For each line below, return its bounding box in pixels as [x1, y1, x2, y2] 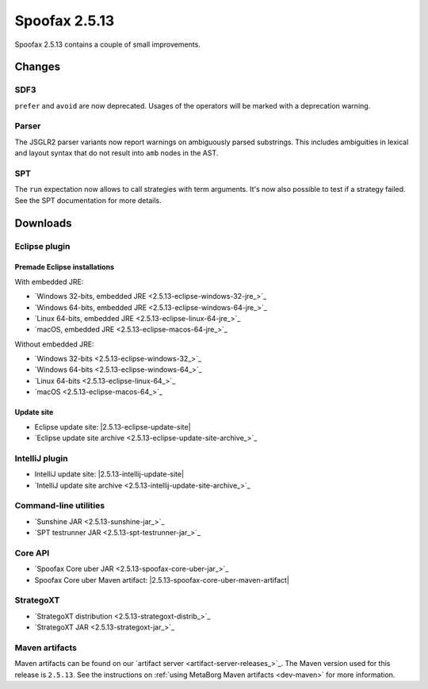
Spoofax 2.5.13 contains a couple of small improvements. [14, 40, 201, 49]
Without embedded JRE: [14, 339, 94, 349]
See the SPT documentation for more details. [14, 195, 162, 205]
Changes [14, 60, 61, 74]
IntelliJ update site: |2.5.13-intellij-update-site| [34, 469, 185, 479]
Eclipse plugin [14, 240, 71, 251]
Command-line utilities [14, 500, 105, 511]
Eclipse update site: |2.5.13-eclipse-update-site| [34, 422, 191, 431]
